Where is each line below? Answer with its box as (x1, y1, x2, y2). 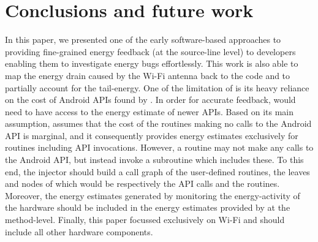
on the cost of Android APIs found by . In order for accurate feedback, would (5, 93, 296, 106)
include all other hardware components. (5, 225, 153, 238)
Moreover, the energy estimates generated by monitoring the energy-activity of (5, 189, 300, 202)
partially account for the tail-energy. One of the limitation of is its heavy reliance (5, 81, 309, 94)
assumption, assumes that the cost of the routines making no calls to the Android (5, 117, 312, 130)
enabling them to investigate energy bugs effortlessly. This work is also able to (5, 57, 298, 70)
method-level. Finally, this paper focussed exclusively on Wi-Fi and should (5, 213, 285, 226)
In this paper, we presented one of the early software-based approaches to (5, 33, 281, 46)
